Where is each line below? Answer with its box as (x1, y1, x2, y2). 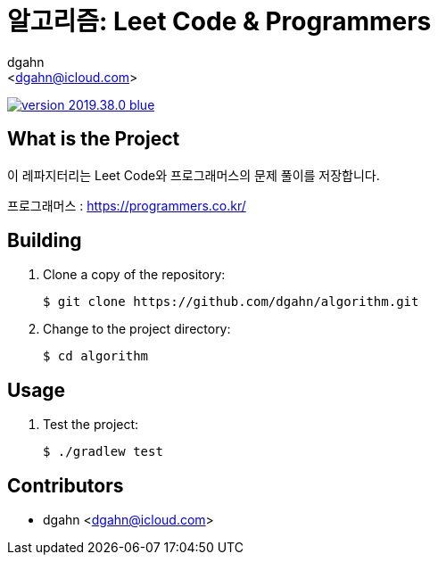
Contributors (7, 474, 124, 497)
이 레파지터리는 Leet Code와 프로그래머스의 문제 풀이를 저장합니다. (7, 167, 380, 183)
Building (7, 229, 82, 252)
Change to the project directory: (43, 321, 231, 337)
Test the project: (43, 417, 139, 433)
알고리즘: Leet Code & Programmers (7, 6, 432, 37)
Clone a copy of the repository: (43, 267, 226, 283)
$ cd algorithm (43, 349, 149, 364)
